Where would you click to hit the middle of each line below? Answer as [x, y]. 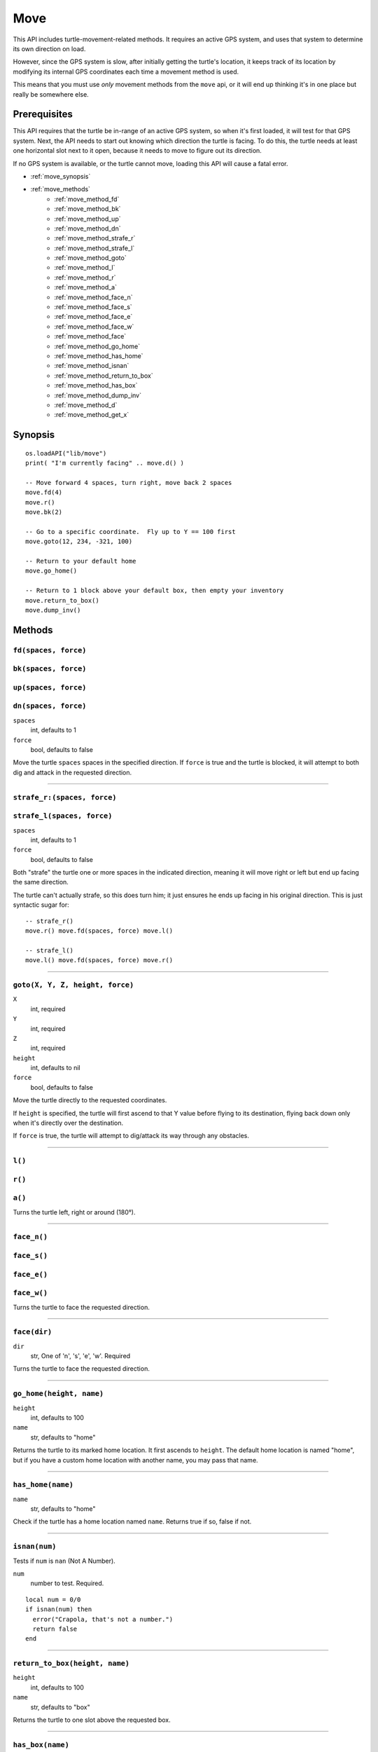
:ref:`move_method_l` [85, 268]
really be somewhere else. [51, 94]
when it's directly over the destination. [68, 1123]
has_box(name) [41, 1745]
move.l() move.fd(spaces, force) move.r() [99, 960]
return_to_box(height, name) [71, 1663]
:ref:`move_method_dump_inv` [98, 395]
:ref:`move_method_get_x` [92, 415]
